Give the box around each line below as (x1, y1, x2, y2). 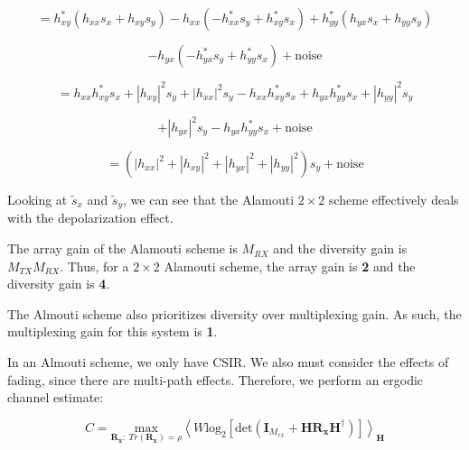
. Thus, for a (60, 256, 129, 275)
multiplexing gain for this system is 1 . (7, 322, 218, 341)
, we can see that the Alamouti (123, 190, 295, 208)
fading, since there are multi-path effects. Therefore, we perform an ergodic (7, 370, 424, 389)
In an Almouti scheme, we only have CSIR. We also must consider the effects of (7, 353, 449, 372)
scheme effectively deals (328, 190, 459, 208)
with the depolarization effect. (7, 208, 174, 227)
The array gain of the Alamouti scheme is (7, 239, 238, 258)
